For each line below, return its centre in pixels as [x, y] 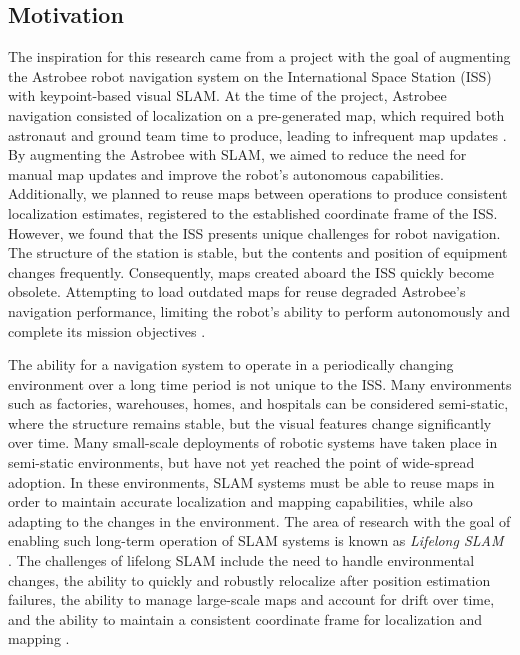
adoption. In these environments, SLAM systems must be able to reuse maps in [251, 481]
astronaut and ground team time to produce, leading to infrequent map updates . [257, 134]
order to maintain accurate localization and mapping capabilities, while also [240, 501]
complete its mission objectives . [107, 330]
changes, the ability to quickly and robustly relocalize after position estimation [249, 579]
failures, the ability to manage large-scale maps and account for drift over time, [251, 599]
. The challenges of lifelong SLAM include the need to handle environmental [241, 560]
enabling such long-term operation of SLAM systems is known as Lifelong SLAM [256, 540]
